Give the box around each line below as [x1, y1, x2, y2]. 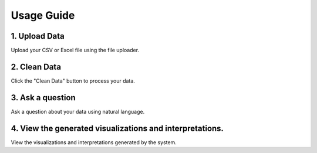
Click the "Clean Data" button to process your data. [11, 77, 135, 84]
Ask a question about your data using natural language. [11, 108, 145, 115]
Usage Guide [11, 9, 75, 22]
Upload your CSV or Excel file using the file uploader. [11, 47, 140, 54]
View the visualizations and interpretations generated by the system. [11, 138, 177, 146]
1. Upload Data [11, 31, 65, 41]
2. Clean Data [11, 62, 62, 72]
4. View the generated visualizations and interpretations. [11, 123, 224, 133]
